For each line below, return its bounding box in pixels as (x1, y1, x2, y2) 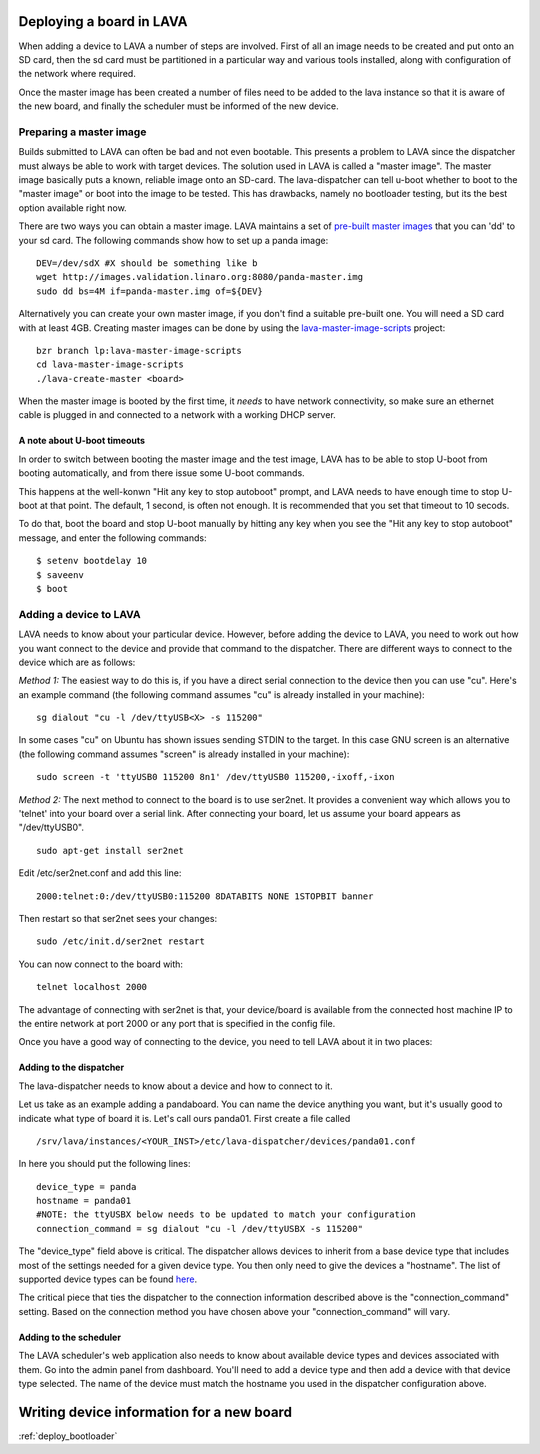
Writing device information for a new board (18, 1403, 292, 1420)
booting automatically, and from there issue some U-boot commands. (18, 467, 305, 479)
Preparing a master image (18, 125, 147, 139)
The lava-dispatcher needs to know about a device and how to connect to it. (18, 1080, 334, 1092)
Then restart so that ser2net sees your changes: (18, 912, 218, 924)
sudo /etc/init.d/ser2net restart (36, 936, 205, 947)
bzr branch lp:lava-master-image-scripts (36, 345, 242, 356)
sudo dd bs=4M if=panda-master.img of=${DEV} (36, 285, 264, 297)
